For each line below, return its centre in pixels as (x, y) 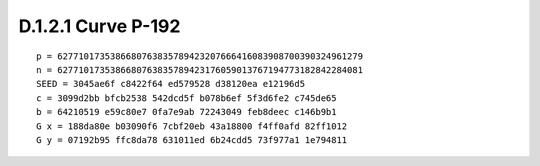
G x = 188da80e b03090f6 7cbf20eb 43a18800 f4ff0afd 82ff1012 (192, 126)
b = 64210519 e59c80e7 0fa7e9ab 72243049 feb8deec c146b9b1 (186, 112)
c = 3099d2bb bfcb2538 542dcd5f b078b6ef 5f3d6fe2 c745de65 (186, 98)
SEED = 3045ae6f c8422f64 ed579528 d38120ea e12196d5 (170, 84)
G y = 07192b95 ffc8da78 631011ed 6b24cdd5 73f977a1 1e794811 (192, 139)
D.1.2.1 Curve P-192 (99, 26)
